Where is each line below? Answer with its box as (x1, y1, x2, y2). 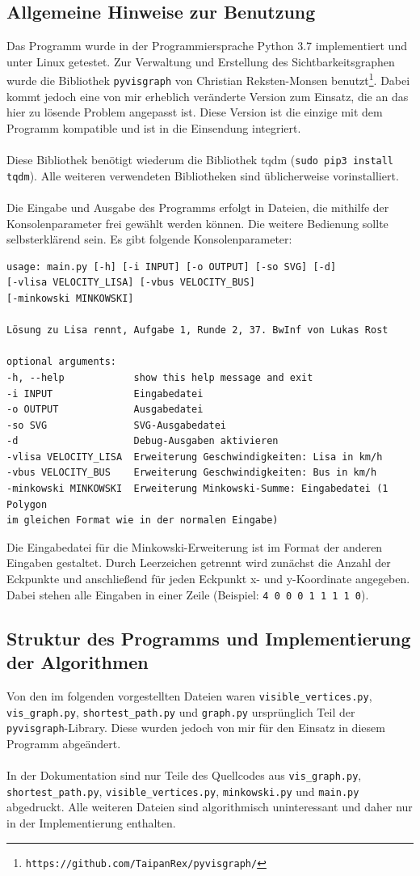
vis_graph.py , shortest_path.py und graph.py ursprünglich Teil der (6, 703, 355, 720)
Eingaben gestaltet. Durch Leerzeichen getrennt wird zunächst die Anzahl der (6, 554, 391, 571)
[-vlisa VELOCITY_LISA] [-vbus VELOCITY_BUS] (6, 277, 255, 289)
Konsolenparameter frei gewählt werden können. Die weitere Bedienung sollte (6, 214, 388, 231)
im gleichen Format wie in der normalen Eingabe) (6, 514, 279, 527)
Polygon (6, 498, 48, 510)
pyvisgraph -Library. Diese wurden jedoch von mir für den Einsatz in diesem (6, 719, 385, 736)
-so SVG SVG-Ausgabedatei (6, 419, 227, 431)
